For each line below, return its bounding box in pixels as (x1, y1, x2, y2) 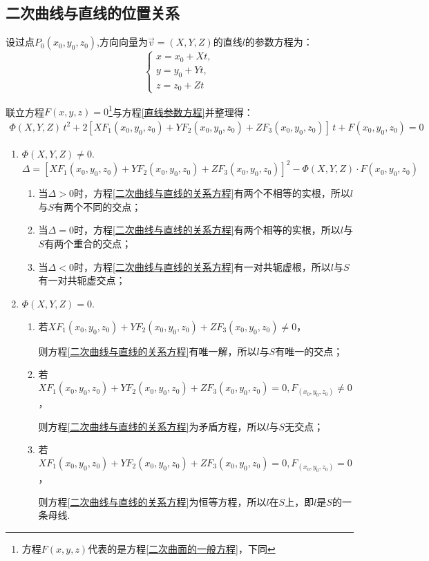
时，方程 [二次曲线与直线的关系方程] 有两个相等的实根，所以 (73, 222, 341, 237)
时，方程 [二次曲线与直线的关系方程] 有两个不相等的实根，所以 (73, 186, 350, 200)
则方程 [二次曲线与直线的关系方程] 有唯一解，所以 (38, 343, 257, 358)
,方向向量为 (97, 35, 148, 49)
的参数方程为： (245, 35, 313, 49)
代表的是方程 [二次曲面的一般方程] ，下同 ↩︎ (88, 541, 276, 555)
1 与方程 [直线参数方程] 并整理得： (108, 102, 254, 119)
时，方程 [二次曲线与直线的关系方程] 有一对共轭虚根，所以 (73, 259, 331, 274)
